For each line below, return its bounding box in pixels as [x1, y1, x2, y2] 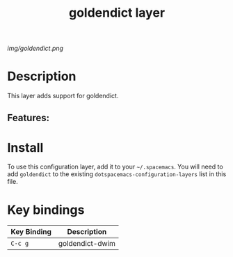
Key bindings [7, 202, 85, 217]
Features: [7, 111, 50, 123]
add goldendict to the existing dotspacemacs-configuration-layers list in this [7, 170, 227, 178]
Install [7, 139, 44, 155]
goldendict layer [68, 5, 166, 21]
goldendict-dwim [58, 239, 116, 249]
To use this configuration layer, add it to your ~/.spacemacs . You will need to [7, 162, 224, 171]
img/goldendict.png [7, 44, 64, 53]
